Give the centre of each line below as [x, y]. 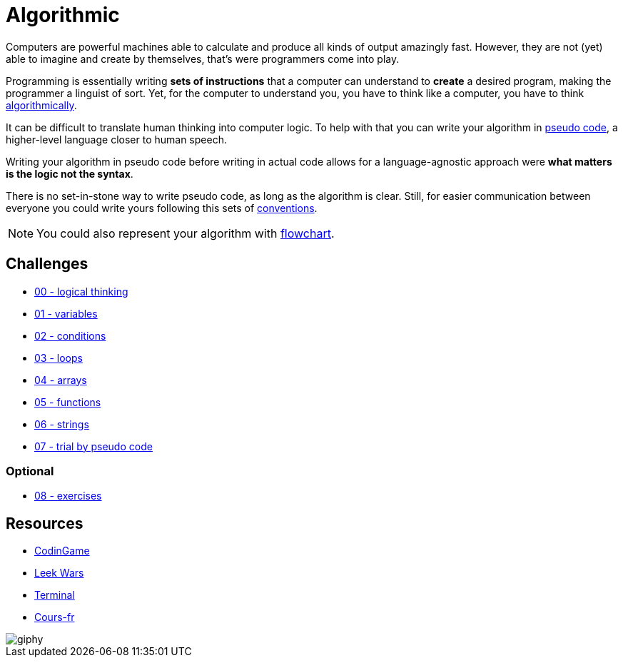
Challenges [47, 264]
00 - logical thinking [81, 291]
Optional [30, 471]
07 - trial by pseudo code [93, 446]
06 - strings [62, 424]
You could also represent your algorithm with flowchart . [186, 233]
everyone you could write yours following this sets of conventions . [162, 208]
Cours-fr [55, 617]
